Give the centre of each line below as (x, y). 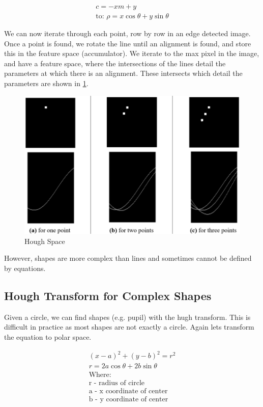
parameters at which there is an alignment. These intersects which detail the (123, 73)
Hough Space (45, 241)
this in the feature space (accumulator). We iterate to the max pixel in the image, (132, 53)
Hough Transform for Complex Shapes (108, 296)
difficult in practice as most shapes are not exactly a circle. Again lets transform (129, 327)
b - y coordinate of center (128, 400)
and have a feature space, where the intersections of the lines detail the (115, 63)
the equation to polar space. (48, 337)
